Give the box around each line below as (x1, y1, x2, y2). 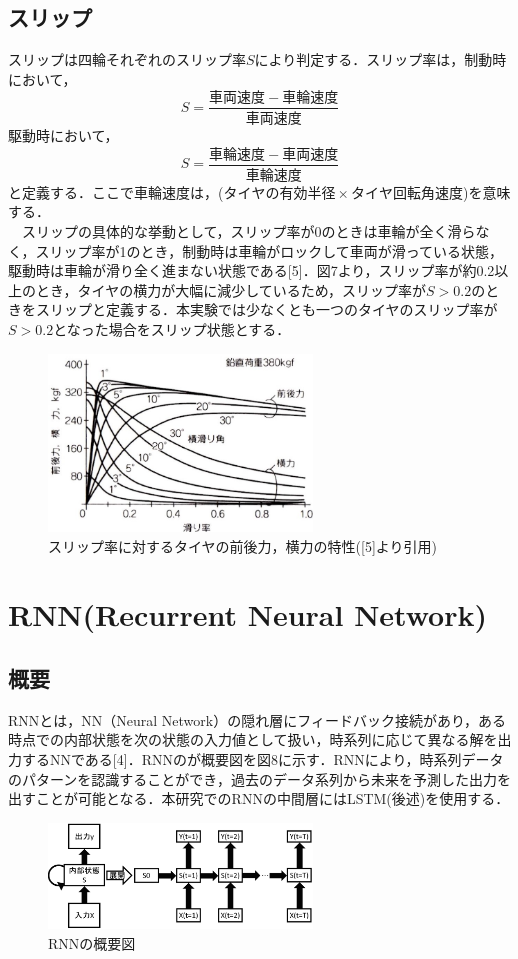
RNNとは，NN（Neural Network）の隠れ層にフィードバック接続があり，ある (8, 709, 506, 730)
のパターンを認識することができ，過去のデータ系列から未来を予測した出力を (8, 768, 511, 789)
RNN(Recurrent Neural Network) (8, 594, 487, 635)
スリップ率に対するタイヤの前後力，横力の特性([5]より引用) (48, 535, 437, 556)
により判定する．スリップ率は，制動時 (254, 49, 507, 70)
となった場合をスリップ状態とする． (53, 318, 291, 339)
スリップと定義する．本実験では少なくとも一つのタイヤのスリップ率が (35, 299, 498, 320)
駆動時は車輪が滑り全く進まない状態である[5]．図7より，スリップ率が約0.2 (8, 260, 495, 281)
